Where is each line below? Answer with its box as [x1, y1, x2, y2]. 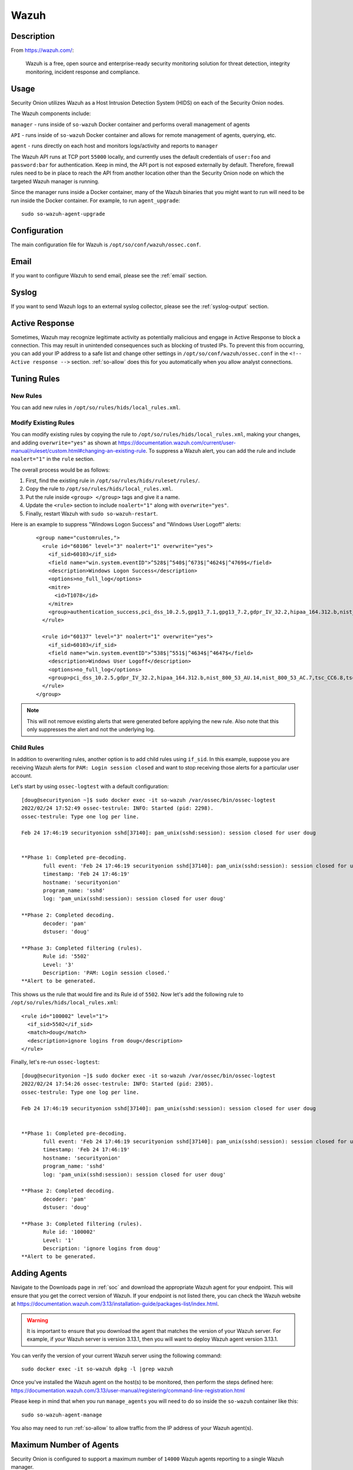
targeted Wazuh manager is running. [11, 178, 99, 185]
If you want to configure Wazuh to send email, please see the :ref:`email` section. [11, 272, 208, 279]
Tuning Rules [11, 373, 60, 383]
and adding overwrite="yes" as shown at [11, 439, 117, 446]
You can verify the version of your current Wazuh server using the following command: [11, 1352, 222, 1359]
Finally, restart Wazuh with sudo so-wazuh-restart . [25, 510, 158, 517]
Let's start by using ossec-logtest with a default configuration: [11, 783, 169, 790]
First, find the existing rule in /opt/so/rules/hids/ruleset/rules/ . [25, 477, 200, 485]
